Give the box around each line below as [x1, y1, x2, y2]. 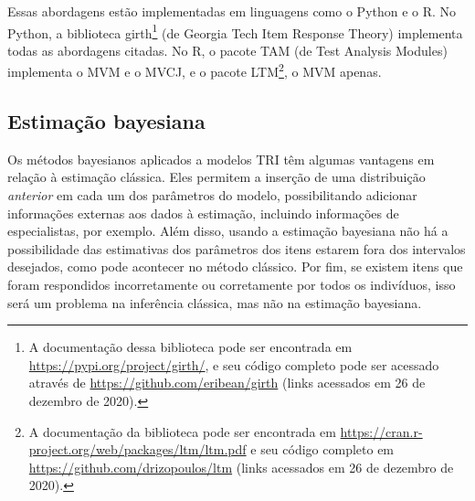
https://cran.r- [340, 421, 423, 441]
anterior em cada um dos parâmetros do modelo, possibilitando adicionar [7, 186, 417, 205]
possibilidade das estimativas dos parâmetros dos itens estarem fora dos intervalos [7, 239, 466, 258]
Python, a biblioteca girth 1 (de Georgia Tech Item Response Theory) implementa [7, 20, 463, 42]
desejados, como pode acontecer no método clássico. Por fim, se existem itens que [7, 257, 463, 276]
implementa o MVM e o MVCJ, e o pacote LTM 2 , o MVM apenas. [7, 59, 382, 81]
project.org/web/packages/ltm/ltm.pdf [28, 440, 247, 459]
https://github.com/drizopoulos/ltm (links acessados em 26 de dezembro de [28, 457, 454, 476]
